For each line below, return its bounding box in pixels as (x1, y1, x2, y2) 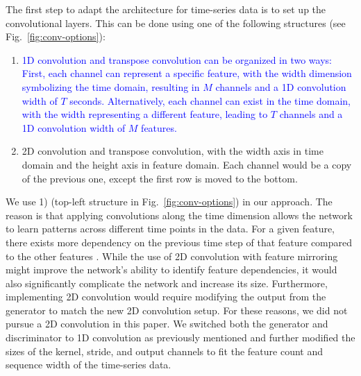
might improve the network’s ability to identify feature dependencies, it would (6, 262, 337, 277)
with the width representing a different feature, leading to (22, 107, 268, 121)
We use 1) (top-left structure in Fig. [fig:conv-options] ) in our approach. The (6, 194, 333, 209)
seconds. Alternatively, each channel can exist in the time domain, (69, 93, 351, 108)
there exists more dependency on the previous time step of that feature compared (6, 234, 353, 249)
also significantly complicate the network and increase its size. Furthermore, (6, 275, 328, 290)
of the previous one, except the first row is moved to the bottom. (22, 171, 298, 185)
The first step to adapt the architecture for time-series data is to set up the (6, 2, 326, 16)
